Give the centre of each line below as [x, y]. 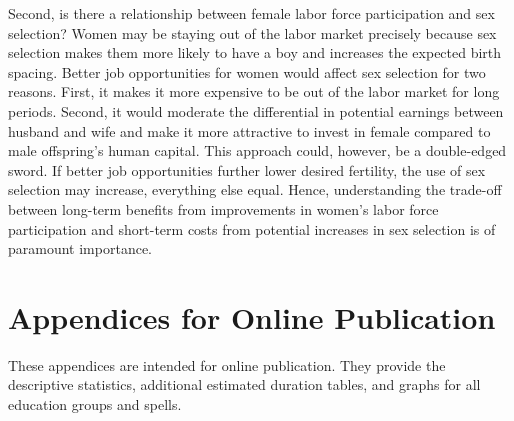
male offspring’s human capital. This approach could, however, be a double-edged [257, 150]
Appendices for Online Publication [252, 316]
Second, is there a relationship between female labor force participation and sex [251, 13]
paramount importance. [80, 248]
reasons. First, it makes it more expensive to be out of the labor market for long [254, 91]
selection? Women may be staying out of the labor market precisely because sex [252, 32]
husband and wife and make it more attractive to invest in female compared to [249, 130]
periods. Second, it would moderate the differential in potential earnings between [256, 110]
